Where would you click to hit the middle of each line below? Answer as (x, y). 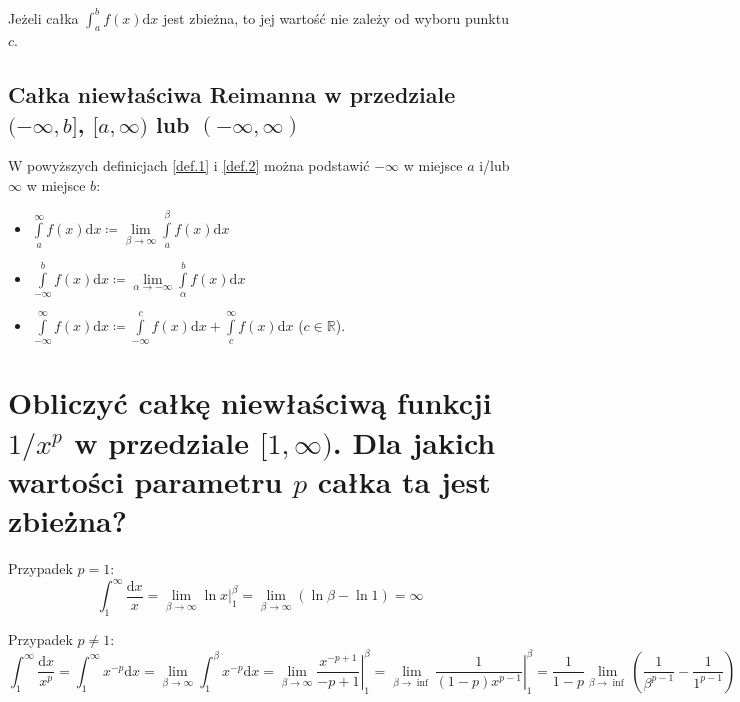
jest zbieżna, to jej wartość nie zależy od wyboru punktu (336, 17)
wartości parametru (145, 480)
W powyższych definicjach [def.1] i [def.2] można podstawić (189, 165)
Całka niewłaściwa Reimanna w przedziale (232, 94)
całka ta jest (404, 480)
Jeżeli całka (43, 17)
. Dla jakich (414, 441)
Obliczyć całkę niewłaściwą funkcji (250, 402)
